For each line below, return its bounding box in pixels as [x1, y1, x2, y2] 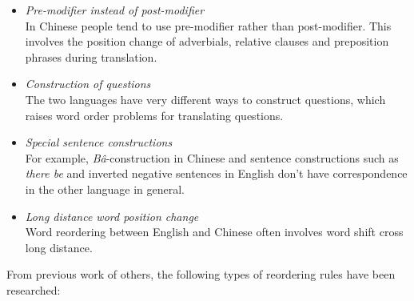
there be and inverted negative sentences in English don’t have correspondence [25, 165, 408, 182]
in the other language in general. [25, 180, 185, 197]
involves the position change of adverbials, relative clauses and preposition [25, 33, 389, 50]
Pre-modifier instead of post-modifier [25, 2, 205, 18]
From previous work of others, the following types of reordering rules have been [6, 266, 396, 283]
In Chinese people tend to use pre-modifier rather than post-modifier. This [25, 17, 392, 34]
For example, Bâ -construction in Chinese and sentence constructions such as [25, 149, 399, 166]
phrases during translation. [25, 48, 157, 65]
